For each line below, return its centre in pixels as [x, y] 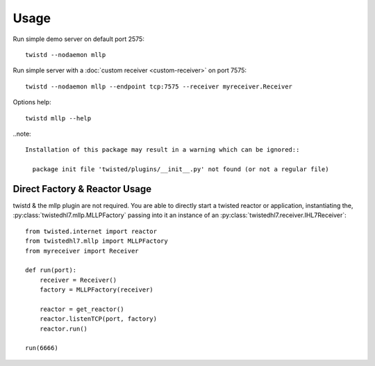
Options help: [32, 102]
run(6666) [42, 348]
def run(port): [51, 270]
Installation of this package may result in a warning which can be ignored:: [162, 150]
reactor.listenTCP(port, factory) [98, 319]
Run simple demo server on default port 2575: [79, 39]
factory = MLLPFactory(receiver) [97, 290]
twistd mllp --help [58, 118]
